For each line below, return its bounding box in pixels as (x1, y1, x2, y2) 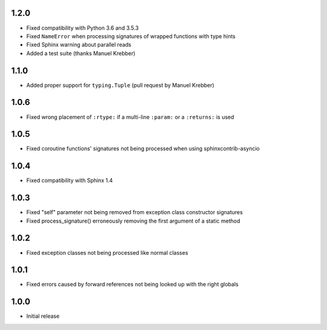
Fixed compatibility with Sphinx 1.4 (26, 177, 113, 184)
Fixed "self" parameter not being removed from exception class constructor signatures (26, 209, 243, 216)
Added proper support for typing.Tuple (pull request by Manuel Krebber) (26, 81, 214, 89)
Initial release (26, 312, 60, 320)
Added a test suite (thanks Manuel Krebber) (26, 49, 136, 57)
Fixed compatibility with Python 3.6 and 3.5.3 (26, 24, 139, 32)
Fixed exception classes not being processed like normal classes (26, 249, 188, 256)
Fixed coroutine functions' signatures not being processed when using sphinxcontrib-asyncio (26, 145, 260, 152)
